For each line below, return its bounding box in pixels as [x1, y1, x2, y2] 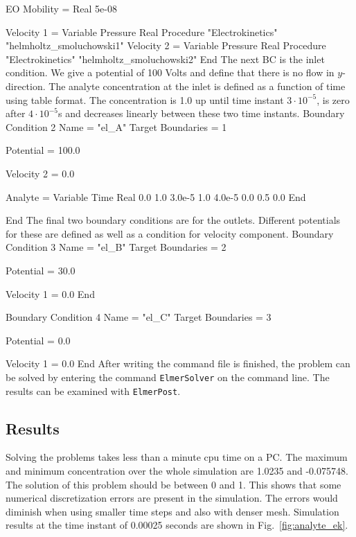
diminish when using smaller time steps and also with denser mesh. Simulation [6, 504, 339, 518]
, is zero [317, 92, 350, 107]
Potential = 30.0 [6, 263, 75, 277]
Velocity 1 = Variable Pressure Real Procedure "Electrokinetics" [6, 24, 278, 39]
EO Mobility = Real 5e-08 [6, 1, 117, 15]
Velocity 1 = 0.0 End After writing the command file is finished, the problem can [6, 356, 350, 371]
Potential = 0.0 [6, 333, 71, 347]
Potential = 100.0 [6, 143, 80, 157]
